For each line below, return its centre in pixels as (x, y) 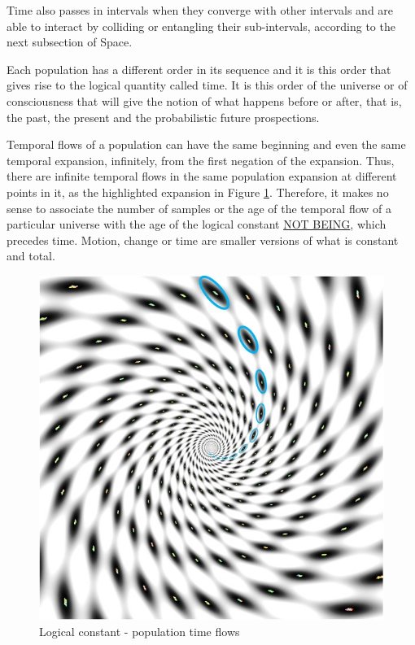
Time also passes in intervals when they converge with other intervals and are (200, 10)
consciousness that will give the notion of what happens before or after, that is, (204, 100)
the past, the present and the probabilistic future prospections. (163, 117)
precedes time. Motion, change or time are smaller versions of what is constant (203, 240)
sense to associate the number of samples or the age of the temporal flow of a (199, 208)
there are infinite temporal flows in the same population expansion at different (202, 176)
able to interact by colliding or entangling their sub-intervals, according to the (201, 26)
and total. (31, 256)
